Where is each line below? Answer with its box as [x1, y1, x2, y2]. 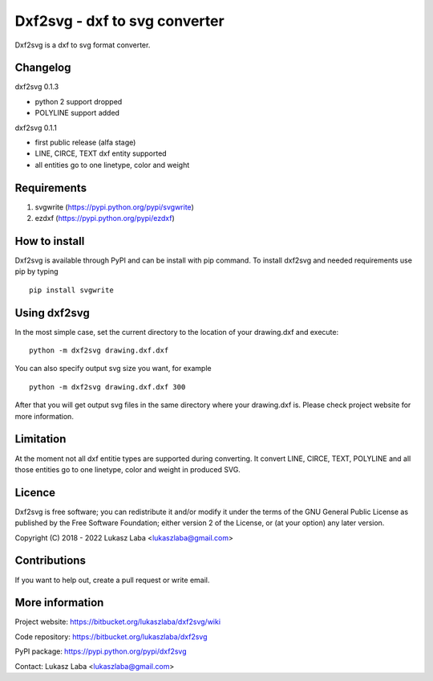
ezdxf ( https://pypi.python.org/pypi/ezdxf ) [34, 214, 176, 223]
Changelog [14, 61, 71, 75]
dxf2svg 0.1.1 [14, 123, 58, 133]
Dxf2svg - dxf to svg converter [14, 12, 225, 30]
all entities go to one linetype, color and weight [34, 160, 190, 169]
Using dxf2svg [14, 306, 90, 320]
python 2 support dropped [34, 96, 123, 106]
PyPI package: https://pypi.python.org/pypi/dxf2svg [14, 646, 187, 656]
